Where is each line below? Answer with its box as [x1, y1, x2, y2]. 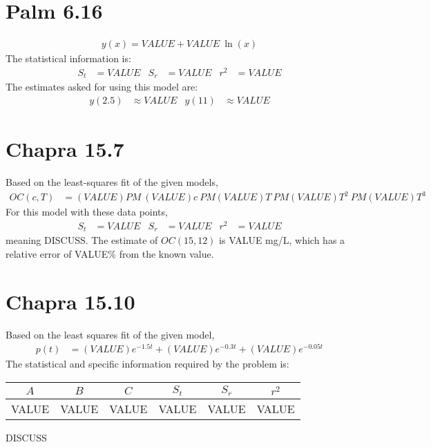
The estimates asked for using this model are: [6, 79, 198, 94]
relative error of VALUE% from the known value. [6, 246, 214, 260]
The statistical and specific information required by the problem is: [6, 356, 289, 371]
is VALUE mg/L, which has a [219, 233, 345, 247]
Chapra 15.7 [6, 135, 124, 163]
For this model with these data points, [6, 205, 168, 219]
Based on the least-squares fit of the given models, [6, 175, 218, 189]
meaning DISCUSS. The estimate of [6, 233, 158, 247]
